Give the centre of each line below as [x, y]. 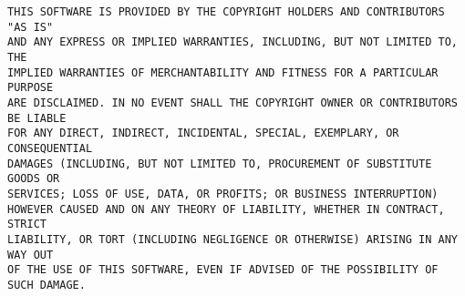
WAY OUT [31, 255]
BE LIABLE [37, 118]
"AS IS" [31, 27]
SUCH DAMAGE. [46, 285]
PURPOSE [31, 88]
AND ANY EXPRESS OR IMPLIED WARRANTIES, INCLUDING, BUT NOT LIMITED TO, [232, 42]
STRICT [27, 225]
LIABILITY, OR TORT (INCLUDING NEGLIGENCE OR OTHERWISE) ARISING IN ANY [232, 239]
